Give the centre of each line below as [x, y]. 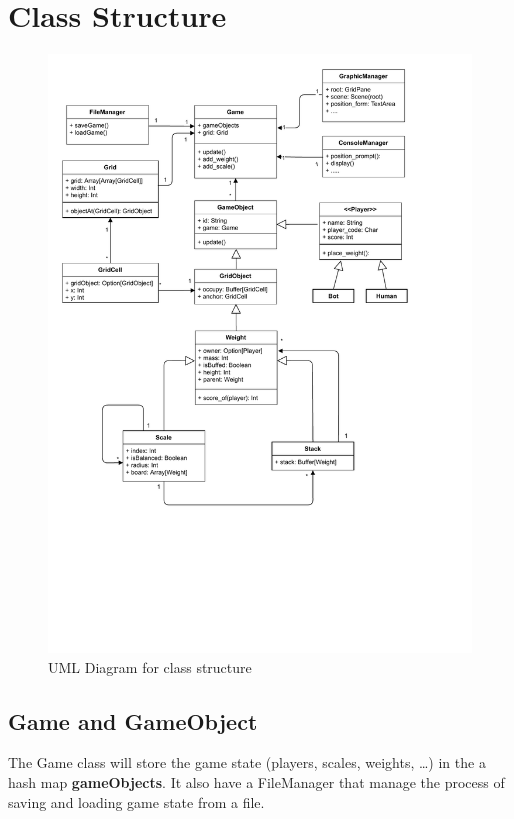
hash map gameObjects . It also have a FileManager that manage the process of [256, 781]
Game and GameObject [133, 720]
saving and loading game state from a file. [136, 801]
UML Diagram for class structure [150, 666]
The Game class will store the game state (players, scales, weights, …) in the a [247, 762]
